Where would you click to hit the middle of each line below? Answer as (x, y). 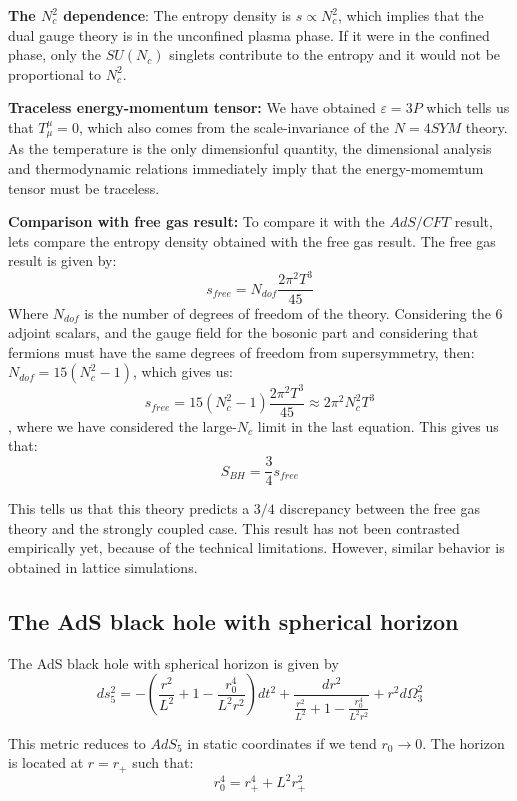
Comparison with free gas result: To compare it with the (196, 221)
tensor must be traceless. (84, 187)
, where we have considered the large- (122, 425)
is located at (46, 762)
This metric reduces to (77, 742)
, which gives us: (182, 371)
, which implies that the (410, 15)
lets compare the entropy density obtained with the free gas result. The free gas (252, 240)
